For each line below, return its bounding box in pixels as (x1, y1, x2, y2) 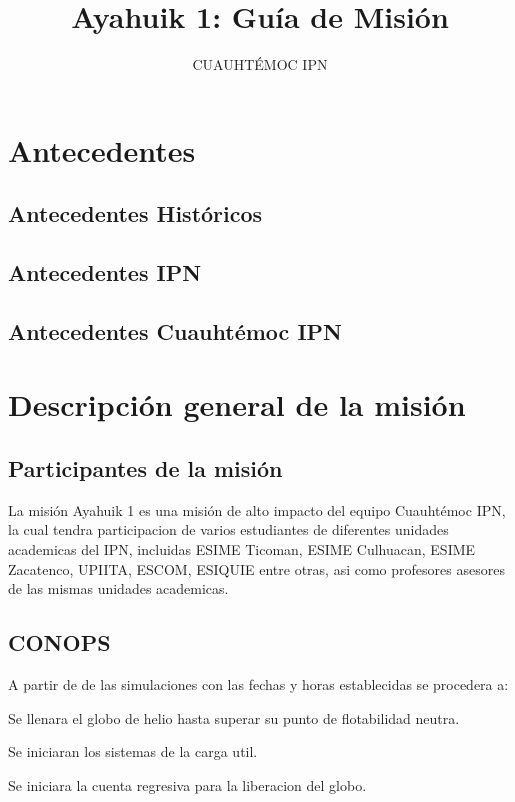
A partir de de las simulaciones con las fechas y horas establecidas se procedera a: (8, 674, 509, 694)
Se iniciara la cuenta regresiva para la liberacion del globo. (8, 774, 367, 795)
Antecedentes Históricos (8, 198, 263, 229)
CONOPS (8, 627, 111, 658)
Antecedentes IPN (8, 257, 202, 288)
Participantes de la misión (8, 453, 283, 484)
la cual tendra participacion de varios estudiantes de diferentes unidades (8, 519, 449, 540)
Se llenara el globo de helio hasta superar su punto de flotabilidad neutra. (8, 707, 460, 728)
